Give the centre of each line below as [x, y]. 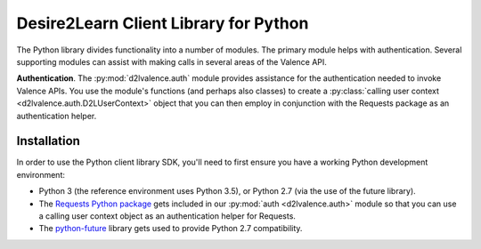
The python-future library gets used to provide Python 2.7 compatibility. [171, 229]
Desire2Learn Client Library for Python [163, 23]
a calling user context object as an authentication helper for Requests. [167, 216]
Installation [48, 141]
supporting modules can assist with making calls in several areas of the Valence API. [171, 61]
